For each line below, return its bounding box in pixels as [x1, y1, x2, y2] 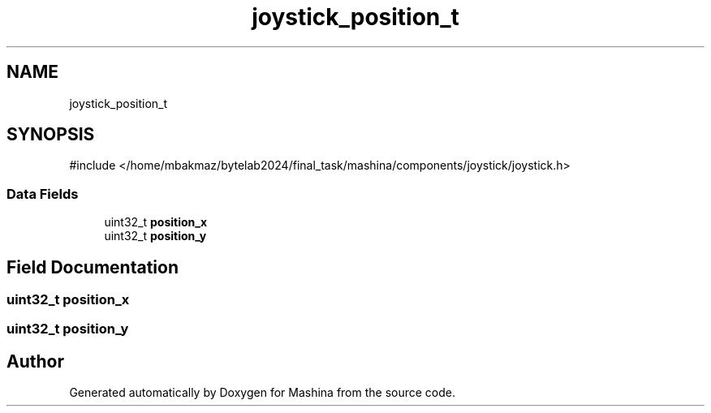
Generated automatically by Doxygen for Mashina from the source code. [69, 385, 456, 400]
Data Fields [6, 185, 79, 202]
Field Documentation [6, 256, 179, 277]
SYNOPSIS [6, 124, 95, 145]
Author [6, 351, 64, 372]
